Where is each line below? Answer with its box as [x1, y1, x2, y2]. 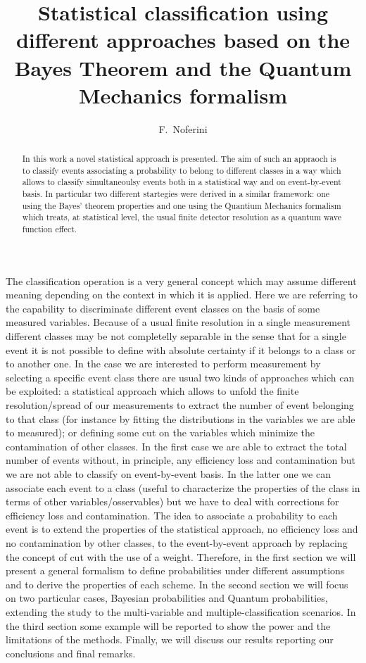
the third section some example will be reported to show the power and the [6, 618, 331, 633]
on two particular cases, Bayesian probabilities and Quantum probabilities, [6, 591, 328, 605]
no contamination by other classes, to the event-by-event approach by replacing [6, 535, 348, 550]
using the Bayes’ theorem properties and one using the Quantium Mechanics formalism [22, 199, 341, 211]
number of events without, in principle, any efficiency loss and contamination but [6, 453, 355, 467]
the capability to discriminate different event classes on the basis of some [6, 301, 320, 315]
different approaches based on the [15, 25, 351, 54]
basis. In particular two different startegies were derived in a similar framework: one [22, 188, 330, 200]
